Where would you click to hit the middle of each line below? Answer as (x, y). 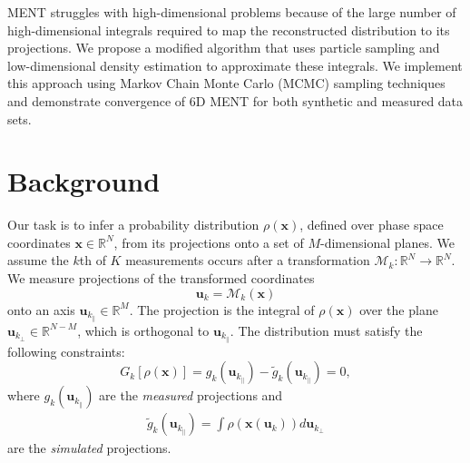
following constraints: (66, 351)
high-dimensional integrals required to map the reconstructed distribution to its (229, 30)
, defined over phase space (372, 225)
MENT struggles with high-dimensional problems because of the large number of (232, 12)
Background (84, 181)
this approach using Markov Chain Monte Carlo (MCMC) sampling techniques (226, 83)
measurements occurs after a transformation (248, 260)
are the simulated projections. (89, 448)
